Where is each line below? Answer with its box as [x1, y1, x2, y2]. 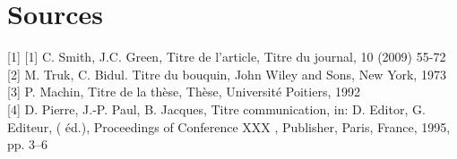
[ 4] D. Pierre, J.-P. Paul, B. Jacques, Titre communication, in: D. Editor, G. [7, 99, 426, 118]
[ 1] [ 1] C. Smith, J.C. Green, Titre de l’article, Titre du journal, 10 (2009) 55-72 [7, 47, 446, 66]
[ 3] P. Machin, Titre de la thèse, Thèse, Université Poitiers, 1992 [7, 82, 360, 101]
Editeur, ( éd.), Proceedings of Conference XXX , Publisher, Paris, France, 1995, [7, 117, 451, 136]
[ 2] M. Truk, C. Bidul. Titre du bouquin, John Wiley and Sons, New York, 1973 [7, 64, 446, 83]
